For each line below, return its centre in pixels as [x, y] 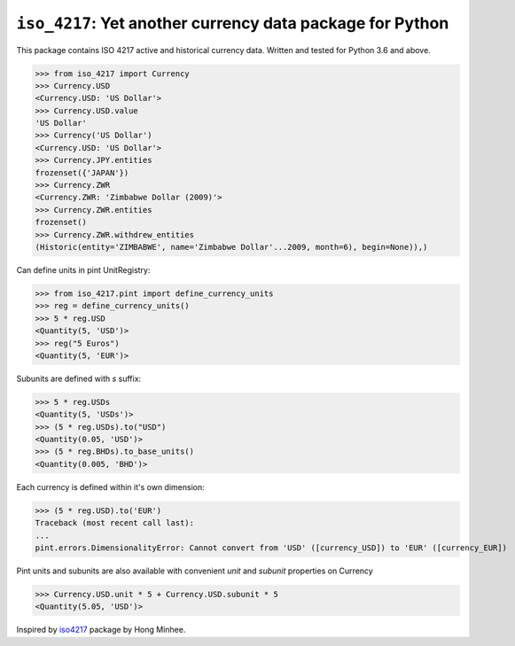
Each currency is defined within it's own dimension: [110, 486]
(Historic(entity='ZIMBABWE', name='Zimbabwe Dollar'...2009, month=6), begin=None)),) [231, 247]
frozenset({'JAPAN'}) [82, 172]
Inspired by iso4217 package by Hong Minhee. [101, 630]
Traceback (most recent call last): [115, 523]
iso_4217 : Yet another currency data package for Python [233, 23]
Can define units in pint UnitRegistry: [83, 269]
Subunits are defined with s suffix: [79, 378]
